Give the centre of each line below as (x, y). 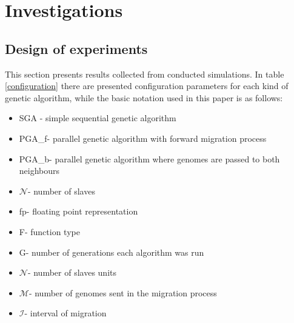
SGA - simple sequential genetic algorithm (98, 118)
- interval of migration (65, 313)
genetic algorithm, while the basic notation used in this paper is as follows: (144, 97)
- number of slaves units (72, 272)
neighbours (39, 171)
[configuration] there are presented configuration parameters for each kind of (147, 86)
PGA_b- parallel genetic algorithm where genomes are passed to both (149, 158)
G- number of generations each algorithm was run (112, 252)
